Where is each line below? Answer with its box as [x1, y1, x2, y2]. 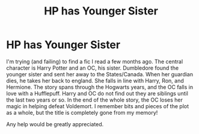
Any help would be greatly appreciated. [6, 120, 104, 127]
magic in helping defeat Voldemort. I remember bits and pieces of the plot [6, 102, 189, 109]
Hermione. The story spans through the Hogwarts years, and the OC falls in [6, 83, 194, 91]
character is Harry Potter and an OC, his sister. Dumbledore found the [6, 64, 179, 72]
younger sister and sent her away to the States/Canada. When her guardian [6, 70, 194, 78]
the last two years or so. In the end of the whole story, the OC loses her [6, 96, 183, 103]
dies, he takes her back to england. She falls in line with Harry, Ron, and [6, 77, 185, 84]
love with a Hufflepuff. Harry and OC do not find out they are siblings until [6, 90, 188, 97]
